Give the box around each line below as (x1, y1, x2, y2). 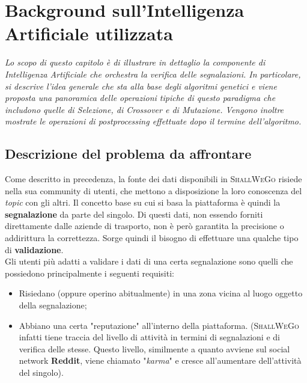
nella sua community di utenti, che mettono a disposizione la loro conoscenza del (5, 184, 302, 197)
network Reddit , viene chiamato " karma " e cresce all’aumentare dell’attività (19, 354, 302, 367)
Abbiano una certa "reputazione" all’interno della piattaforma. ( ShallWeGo (19, 319, 299, 331)
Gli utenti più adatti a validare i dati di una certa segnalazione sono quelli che (5, 255, 293, 268)
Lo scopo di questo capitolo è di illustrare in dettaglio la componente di (5, 56, 266, 69)
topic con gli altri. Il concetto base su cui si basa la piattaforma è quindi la (5, 196, 281, 209)
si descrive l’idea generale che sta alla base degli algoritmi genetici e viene (5, 79, 277, 92)
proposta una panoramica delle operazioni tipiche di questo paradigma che (5, 91, 276, 104)
